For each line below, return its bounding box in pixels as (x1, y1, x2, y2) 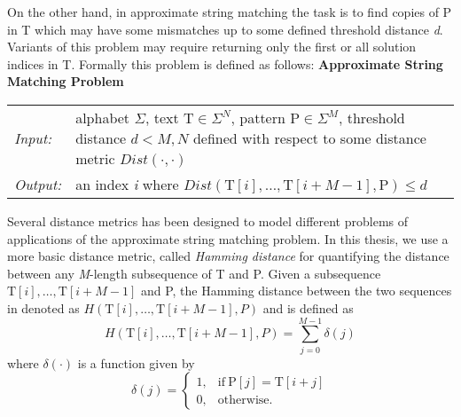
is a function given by (77, 353, 195, 372)
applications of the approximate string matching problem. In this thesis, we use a (7, 229, 449, 248)
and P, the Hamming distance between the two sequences (140, 281, 452, 300)
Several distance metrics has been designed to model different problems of (7, 211, 409, 230)
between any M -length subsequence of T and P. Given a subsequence (7, 264, 381, 282)
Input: (14, 127, 52, 148)
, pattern (230, 106, 285, 128)
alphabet (75, 106, 130, 128)
